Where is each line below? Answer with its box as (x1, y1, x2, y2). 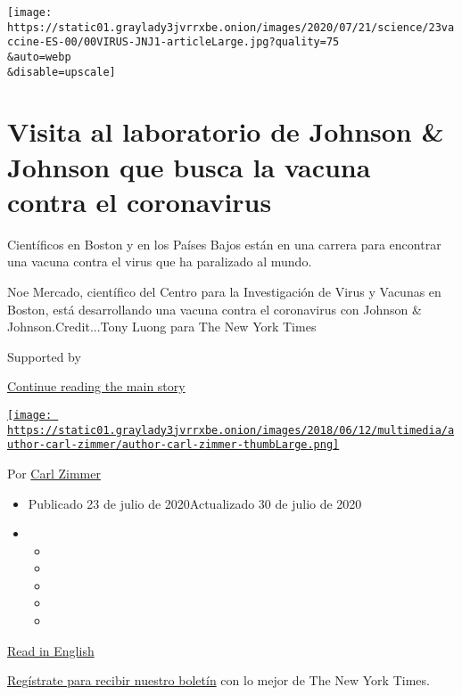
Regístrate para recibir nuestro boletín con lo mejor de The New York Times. (7, 671, 430, 690)
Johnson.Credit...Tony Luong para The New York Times (7, 317, 317, 336)
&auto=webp (7, 50, 71, 63)
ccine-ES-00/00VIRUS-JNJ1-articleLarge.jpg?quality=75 (7, 36, 340, 49)
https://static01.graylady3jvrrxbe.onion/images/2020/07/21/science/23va (7, 20, 455, 34)
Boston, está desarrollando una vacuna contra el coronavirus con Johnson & (7, 299, 422, 318)
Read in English (7, 641, 95, 659)
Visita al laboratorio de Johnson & (7, 113, 444, 150)
